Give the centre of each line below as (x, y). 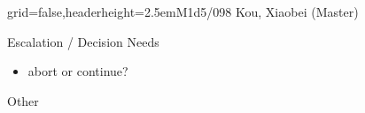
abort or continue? (78, 71)
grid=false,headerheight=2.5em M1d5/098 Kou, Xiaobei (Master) (183, 11)
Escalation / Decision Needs (83, 41)
